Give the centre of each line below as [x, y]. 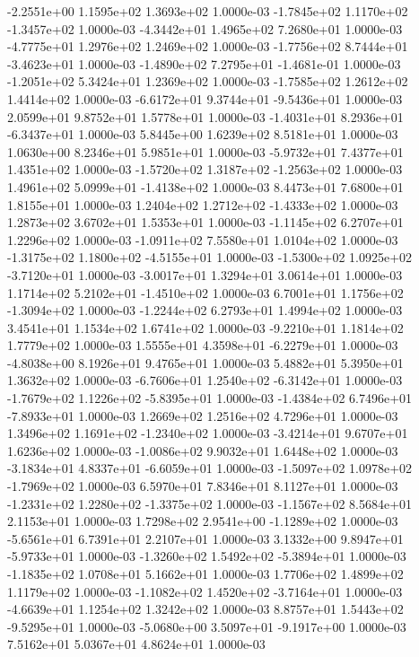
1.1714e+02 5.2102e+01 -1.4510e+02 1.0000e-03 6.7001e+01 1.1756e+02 [205, 292]
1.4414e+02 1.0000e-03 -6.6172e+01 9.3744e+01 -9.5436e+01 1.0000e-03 [205, 98]
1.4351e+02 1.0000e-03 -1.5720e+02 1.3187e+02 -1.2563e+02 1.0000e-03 [205, 169]
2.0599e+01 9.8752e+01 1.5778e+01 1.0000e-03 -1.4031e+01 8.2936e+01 [205, 116]
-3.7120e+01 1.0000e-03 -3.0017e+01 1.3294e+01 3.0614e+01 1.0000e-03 [205, 274]
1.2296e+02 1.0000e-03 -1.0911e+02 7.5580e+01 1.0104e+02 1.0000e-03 [203, 239]
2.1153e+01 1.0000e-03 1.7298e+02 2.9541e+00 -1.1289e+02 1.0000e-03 [203, 521]
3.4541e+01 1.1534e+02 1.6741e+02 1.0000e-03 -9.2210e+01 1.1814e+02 [205, 327]
